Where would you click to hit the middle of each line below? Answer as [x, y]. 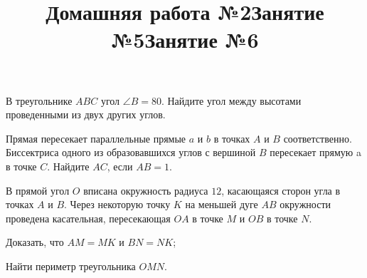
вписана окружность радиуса [146, 190]
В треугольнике [39, 100]
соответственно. [318, 138]
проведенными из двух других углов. [86, 114]
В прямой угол [38, 190]
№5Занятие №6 [185, 40]
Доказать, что [35, 242]
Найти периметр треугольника [71, 266]
